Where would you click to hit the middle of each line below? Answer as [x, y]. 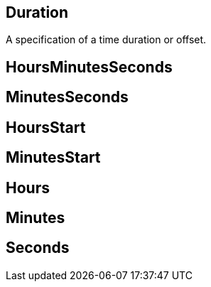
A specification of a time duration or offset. [106, 40]
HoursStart [46, 127]
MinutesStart [53, 158]
